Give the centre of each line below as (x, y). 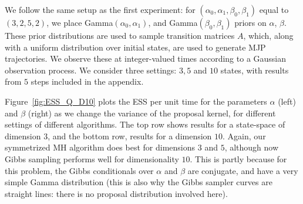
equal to (274, 9)
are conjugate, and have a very (243, 170)
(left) (287, 101)
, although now (252, 147)
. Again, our (244, 136)
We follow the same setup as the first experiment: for (100, 9)
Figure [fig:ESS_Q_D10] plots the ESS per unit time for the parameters (136, 101)
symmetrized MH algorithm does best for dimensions (100, 147)
